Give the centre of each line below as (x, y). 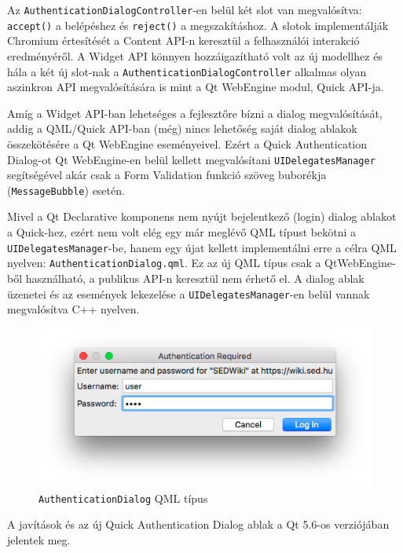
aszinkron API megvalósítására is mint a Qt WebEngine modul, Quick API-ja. (196, 87)
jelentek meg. (39, 539)
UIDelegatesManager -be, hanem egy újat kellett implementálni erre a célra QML (202, 247)
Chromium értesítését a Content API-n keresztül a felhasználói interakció (183, 40)
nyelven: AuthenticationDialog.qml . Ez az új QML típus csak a (164, 263)
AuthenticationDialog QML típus (123, 498)
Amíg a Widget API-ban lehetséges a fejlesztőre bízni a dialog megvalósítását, (195, 113)
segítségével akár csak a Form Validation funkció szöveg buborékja (167, 175)
